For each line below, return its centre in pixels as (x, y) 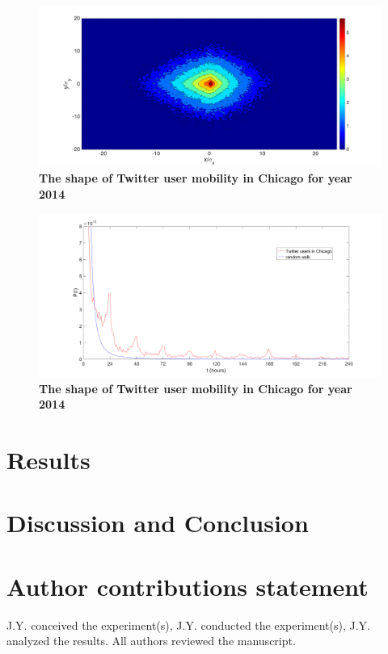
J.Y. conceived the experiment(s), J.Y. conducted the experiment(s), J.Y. (188, 625)
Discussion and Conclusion (158, 523)
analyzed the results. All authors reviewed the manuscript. (151, 641)
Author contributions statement (188, 586)
